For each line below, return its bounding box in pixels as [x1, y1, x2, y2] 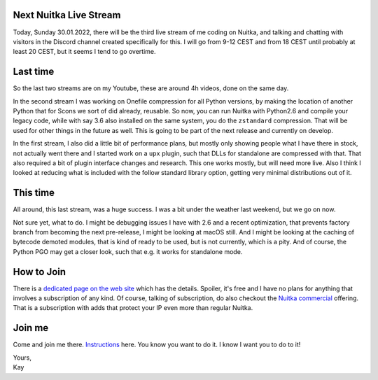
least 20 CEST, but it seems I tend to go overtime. [13, 48, 157, 56]
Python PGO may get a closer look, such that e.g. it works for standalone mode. [13, 247, 243, 255]
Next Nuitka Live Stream [13, 9, 121, 21]
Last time [13, 66, 55, 78]
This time [13, 187, 55, 199]
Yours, [13, 353, 31, 362]
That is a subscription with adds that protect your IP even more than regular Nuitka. [13, 304, 253, 312]
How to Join [13, 266, 66, 278]
